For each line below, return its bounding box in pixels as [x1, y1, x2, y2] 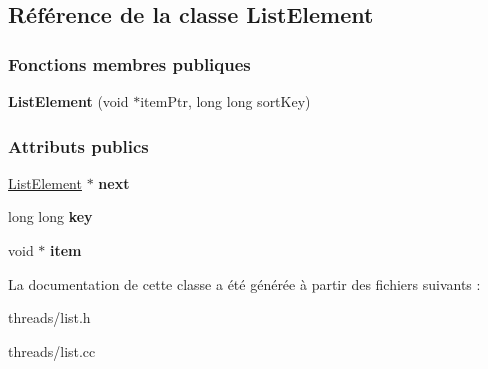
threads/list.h [8, 307, 91, 328]
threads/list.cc [8, 340, 96, 361]
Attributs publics [8, 133, 149, 158]
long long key [8, 206, 93, 227]
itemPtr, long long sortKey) [140, 91, 311, 111]
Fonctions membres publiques [8, 51, 251, 76]
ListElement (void [8, 91, 129, 111]
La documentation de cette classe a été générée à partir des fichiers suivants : [8, 273, 481, 294]
